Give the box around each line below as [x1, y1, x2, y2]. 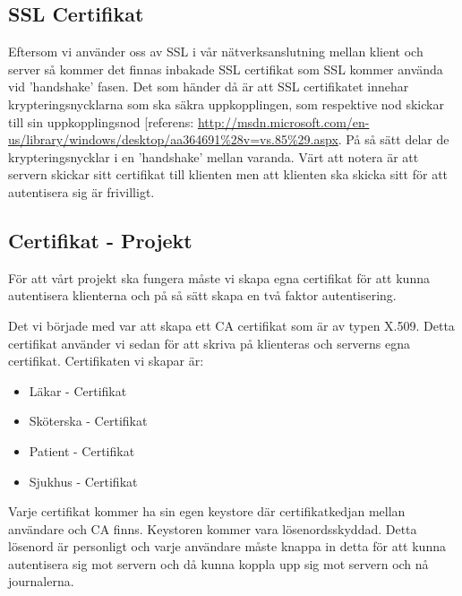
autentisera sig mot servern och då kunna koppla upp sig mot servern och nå [8, 554, 429, 573]
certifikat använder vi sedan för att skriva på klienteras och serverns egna [8, 333, 411, 352]
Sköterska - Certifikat [29, 411, 148, 430]
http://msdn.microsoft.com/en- [197, 112, 370, 131]
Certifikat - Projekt [8, 226, 192, 254]
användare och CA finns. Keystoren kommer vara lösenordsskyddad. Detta [8, 519, 417, 538]
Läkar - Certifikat [29, 381, 127, 400]
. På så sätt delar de [338, 130, 449, 149]
